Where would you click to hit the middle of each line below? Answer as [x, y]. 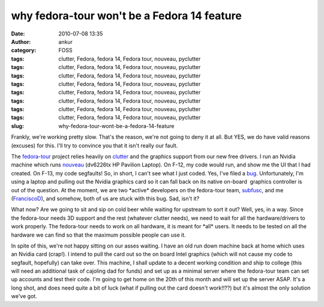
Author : [21, 41]
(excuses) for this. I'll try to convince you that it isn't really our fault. [94, 145]
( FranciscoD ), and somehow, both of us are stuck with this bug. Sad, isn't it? [105, 198]
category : [24, 50]
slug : [17, 126]
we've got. [24, 296]
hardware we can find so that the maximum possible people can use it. [98, 235]
